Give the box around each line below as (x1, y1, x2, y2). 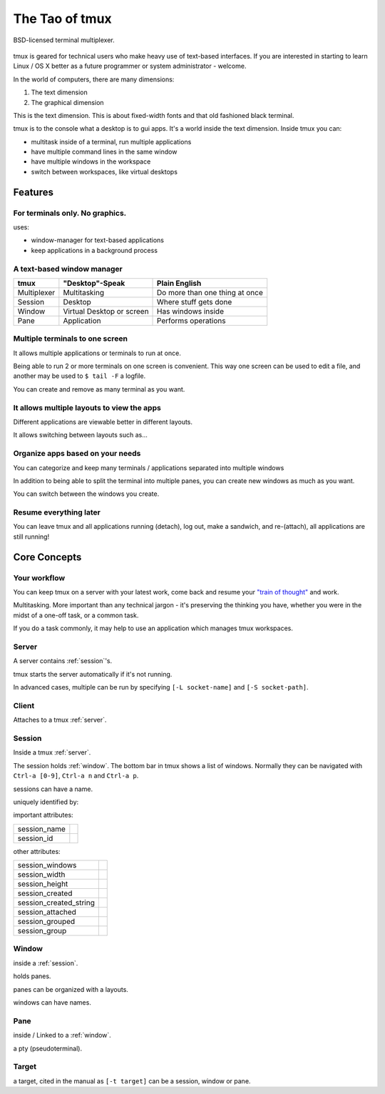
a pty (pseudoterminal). (13, 1044, 82, 1053)
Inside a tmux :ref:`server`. (13, 748, 91, 757)
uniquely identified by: (13, 797, 79, 806)
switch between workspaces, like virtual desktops (31, 167, 178, 176)
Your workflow (13, 572, 66, 582)
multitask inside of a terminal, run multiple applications (31, 137, 192, 146)
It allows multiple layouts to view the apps (13, 402, 162, 412)
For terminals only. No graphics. (13, 208, 127, 218)
